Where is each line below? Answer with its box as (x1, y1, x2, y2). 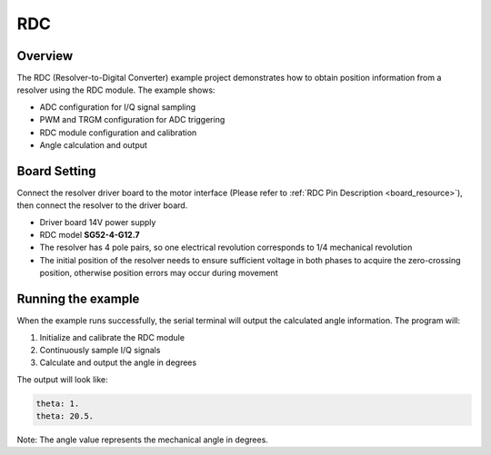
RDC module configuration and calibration (39, 127, 197, 138)
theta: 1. (35, 398, 80, 409)
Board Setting (16, 163, 96, 179)
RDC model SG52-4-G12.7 (39, 230, 140, 241)
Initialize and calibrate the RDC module (39, 331, 185, 342)
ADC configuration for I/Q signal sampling (39, 101, 196, 113)
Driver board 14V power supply (39, 216, 156, 227)
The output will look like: (16, 373, 108, 385)
